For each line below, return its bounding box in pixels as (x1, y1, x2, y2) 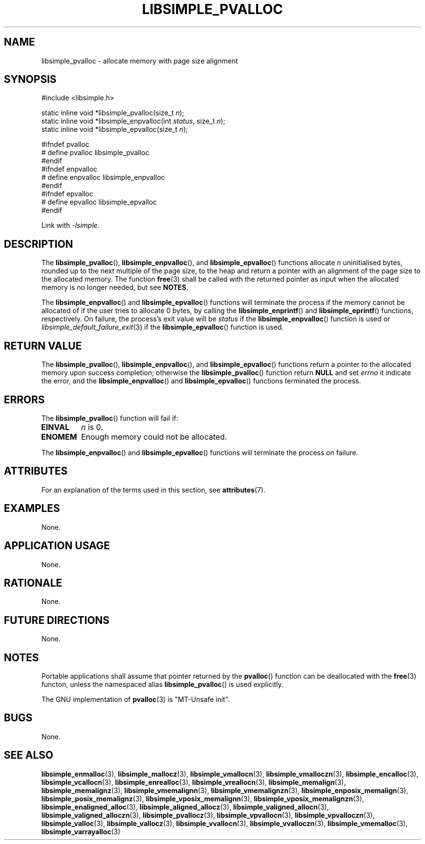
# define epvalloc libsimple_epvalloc (41, 198, 157, 207)
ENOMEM (41, 431, 77, 442)
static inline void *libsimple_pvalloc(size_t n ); (41, 109, 184, 117)
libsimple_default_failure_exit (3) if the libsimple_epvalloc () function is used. (41, 323, 284, 332)
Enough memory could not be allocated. (81, 431, 227, 442)
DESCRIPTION (4, 238, 73, 250)
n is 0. (81, 422, 103, 432)
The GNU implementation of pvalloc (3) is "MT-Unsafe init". (41, 695, 230, 704)
